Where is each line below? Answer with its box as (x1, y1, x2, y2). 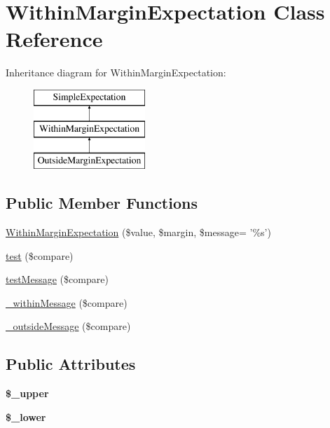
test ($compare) (6, 248, 74, 263)
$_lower (6, 409, 46, 424)
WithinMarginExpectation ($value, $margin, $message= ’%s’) (6, 225, 271, 240)
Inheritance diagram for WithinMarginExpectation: (6, 65, 226, 80)
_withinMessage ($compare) (6, 295, 128, 310)
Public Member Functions (6, 192, 198, 214)
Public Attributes (6, 353, 136, 375)
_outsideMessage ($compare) (6, 319, 131, 333)
